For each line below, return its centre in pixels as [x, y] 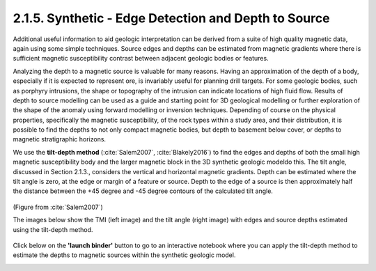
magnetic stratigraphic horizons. [60, 139]
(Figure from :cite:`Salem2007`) [58, 207]
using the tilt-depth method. [53, 229]
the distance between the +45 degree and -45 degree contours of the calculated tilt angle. [143, 191]
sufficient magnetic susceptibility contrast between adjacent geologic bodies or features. [141, 59]
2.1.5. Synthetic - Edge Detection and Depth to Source [171, 18]
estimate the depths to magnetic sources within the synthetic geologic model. [124, 255]
